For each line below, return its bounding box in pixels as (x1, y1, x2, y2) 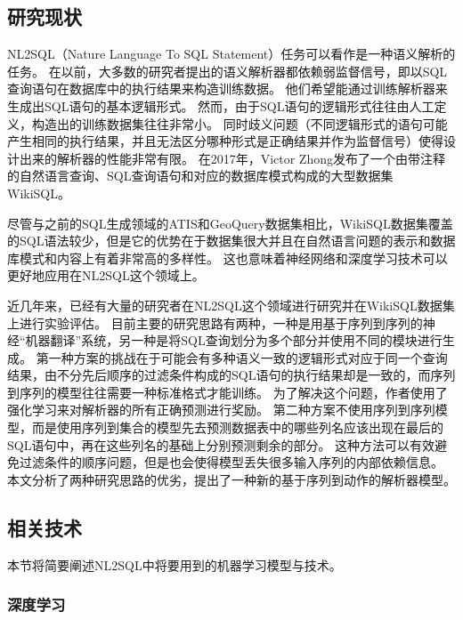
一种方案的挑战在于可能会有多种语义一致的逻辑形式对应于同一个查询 (48, 348, 448, 366)
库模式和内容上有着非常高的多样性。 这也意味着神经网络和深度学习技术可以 (7, 248, 448, 267)
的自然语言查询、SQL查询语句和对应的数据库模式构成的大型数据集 (7, 166, 394, 185)
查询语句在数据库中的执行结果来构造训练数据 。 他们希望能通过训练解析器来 (7, 79, 448, 98)
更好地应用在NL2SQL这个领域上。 (7, 266, 205, 285)
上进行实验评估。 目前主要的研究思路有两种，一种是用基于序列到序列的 (7, 313, 423, 332)
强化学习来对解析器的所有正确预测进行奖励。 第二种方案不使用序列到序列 (7, 400, 435, 419)
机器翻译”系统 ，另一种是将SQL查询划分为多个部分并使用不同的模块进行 (25, 331, 443, 350)
